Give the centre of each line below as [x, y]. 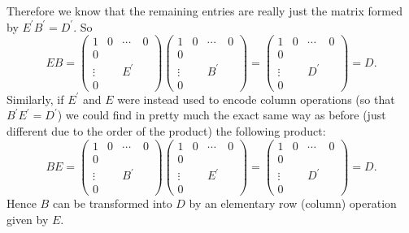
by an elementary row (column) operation [293, 203]
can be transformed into [112, 203]
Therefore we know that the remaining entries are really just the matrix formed [204, 11]
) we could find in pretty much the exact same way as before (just [222, 115]
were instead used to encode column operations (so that [256, 99]
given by [28, 219]
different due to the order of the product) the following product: [166, 131]
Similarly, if [35, 99]
